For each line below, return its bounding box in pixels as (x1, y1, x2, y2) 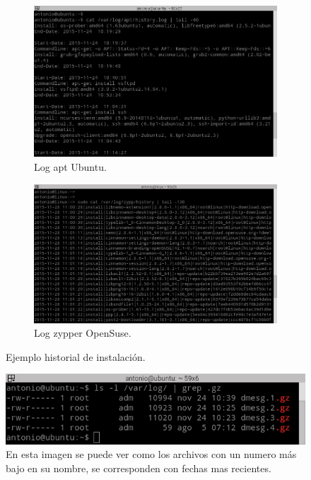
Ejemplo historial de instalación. (6, 349, 146, 364)
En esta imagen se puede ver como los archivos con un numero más (6, 447, 297, 462)
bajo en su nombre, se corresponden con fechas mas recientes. (6, 460, 271, 475)
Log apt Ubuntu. (34, 160, 107, 174)
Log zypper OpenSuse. (34, 325, 131, 340)
